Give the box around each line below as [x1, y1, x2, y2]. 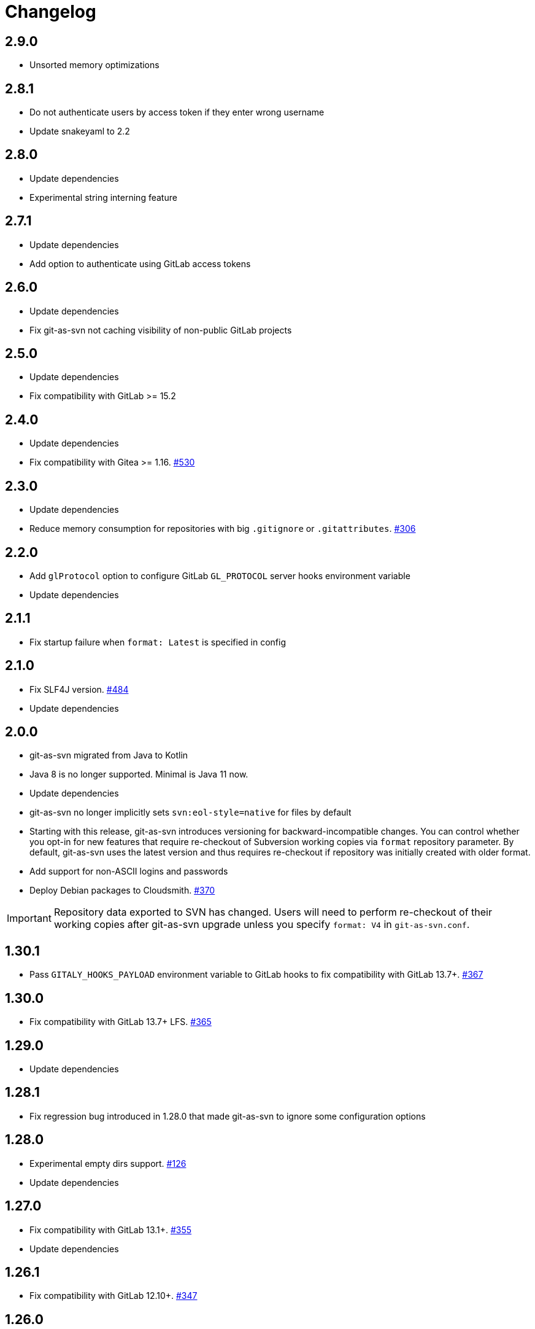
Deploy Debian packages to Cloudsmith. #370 [29, 885, 215, 896]
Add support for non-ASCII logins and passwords [29, 866, 228, 877]
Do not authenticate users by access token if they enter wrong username [29, 107, 325, 118]
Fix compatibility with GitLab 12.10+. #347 [29, 1290, 198, 1301]
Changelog [5, 1, 96, 22]
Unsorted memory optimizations [29, 60, 160, 71]
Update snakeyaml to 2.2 [29, 126, 130, 137]
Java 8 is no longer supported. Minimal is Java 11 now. [29, 769, 248, 780]
